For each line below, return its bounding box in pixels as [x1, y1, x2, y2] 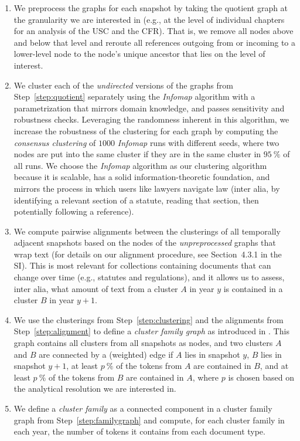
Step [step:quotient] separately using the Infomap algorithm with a [13, 90, 255, 103]
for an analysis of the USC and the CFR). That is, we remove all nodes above [13, 25, 294, 37]
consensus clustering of [13, 136, 96, 148]
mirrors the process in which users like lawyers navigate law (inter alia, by [13, 182, 280, 194]
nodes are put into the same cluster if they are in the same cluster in [13, 148, 261, 160]
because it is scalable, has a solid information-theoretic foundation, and [13, 171, 270, 183]
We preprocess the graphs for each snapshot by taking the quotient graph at [13, 2, 288, 13]
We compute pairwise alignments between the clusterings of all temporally [13, 225, 281, 237]
